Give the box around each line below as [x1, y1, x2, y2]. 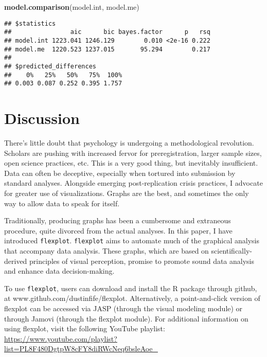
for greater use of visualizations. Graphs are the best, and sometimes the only [4, 187, 249, 198]
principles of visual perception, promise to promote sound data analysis [29, 255, 255, 266]
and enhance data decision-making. [4, 265, 115, 276]
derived [4, 255, 27, 266]
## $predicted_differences [4, 62, 96, 70]
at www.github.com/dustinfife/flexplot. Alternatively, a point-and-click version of [4, 293, 260, 304]
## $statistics [4, 20, 56, 27]
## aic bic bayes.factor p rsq [4, 28, 210, 36]
